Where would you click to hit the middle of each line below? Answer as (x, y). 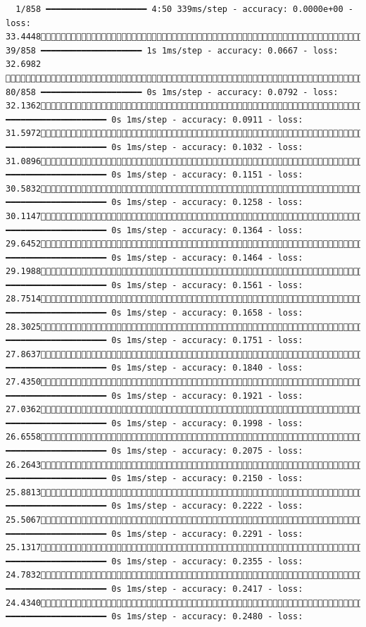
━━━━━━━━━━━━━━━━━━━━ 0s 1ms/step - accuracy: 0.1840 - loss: (154, 368)
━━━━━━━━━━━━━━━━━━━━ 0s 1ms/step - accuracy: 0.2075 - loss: (154, 451)
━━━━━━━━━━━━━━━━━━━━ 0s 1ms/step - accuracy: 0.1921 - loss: (154, 396)
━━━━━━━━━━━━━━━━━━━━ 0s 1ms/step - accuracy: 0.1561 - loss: (154, 285)
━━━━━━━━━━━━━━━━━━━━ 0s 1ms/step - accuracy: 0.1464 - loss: (154, 257)
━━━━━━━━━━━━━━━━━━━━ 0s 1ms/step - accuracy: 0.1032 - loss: (154, 147)
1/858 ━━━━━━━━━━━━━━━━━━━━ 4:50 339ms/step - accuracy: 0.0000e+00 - (184, 9)
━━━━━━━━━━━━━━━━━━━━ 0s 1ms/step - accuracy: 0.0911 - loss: (154, 119)
